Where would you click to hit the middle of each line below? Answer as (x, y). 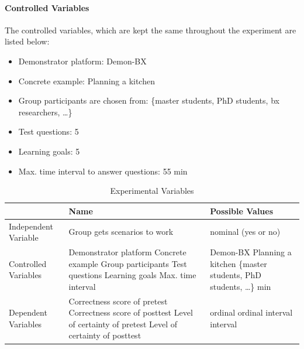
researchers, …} (45, 112)
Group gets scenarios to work (121, 232)
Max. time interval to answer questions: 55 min (103, 171)
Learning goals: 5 (49, 151)
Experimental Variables (152, 191)
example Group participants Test (128, 263)
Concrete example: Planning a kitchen (87, 81)
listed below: (27, 41)
